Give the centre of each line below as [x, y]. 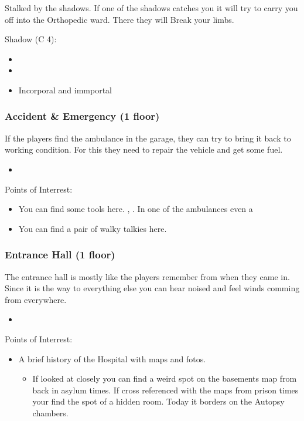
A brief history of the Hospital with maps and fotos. [112, 358]
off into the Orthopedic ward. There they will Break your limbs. [119, 19]
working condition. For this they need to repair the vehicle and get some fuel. [144, 149]
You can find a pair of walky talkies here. [93, 228]
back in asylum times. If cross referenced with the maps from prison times [165, 390]
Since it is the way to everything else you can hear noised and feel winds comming [152, 288]
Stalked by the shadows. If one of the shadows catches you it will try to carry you [151, 8]
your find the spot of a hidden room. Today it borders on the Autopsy [158, 401]
